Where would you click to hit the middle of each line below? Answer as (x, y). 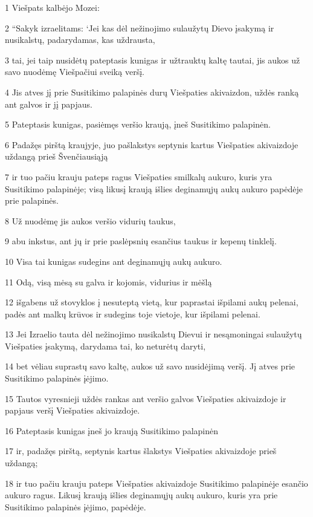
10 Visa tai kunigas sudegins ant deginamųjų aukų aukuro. (114, 261)
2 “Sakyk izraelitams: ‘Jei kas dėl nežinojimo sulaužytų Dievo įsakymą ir (140, 28)
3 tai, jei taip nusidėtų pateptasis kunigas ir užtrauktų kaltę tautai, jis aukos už (153, 60)
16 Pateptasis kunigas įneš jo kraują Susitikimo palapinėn (111, 430)
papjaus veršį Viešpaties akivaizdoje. (73, 410)
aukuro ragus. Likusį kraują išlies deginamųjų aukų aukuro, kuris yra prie (141, 495)
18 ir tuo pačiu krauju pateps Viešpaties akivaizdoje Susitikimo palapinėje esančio (156, 483)
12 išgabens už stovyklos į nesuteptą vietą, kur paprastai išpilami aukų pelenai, (152, 302)
